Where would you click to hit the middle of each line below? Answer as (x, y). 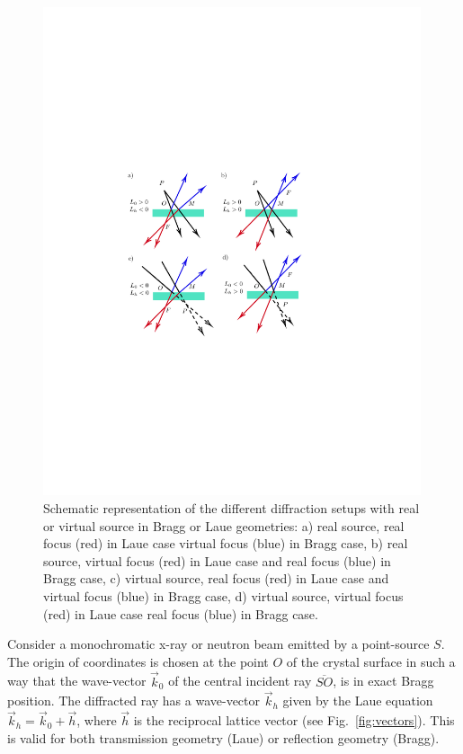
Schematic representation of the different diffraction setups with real (231, 507)
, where (97, 720)
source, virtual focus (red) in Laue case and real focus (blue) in (217, 560)
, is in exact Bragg (383, 681)
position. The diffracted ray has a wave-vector (134, 701)
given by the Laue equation (358, 701)
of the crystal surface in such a (371, 661)
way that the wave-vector (77, 681)
